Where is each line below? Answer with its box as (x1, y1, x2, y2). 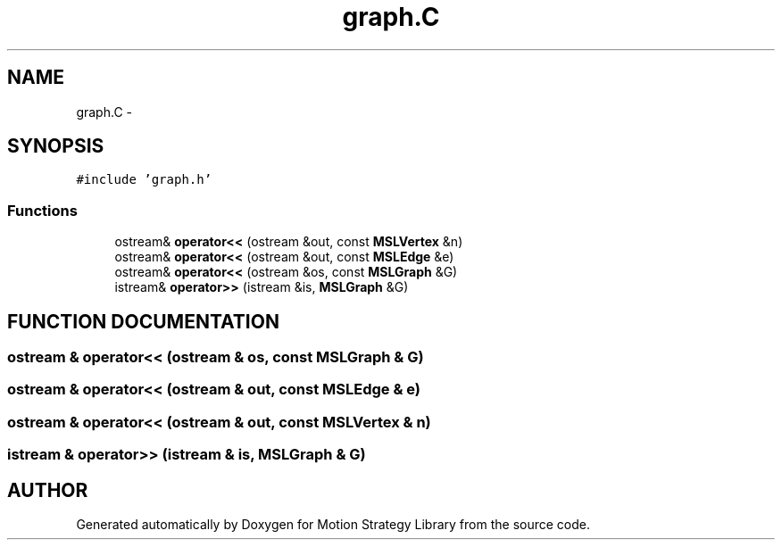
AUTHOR (7, 478, 88, 501)
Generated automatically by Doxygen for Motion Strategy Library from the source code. (76, 517, 591, 532)
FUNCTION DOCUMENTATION (7, 310, 279, 333)
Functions (7, 201, 78, 220)
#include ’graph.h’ (76, 172, 212, 187)
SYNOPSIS (7, 135, 104, 158)
